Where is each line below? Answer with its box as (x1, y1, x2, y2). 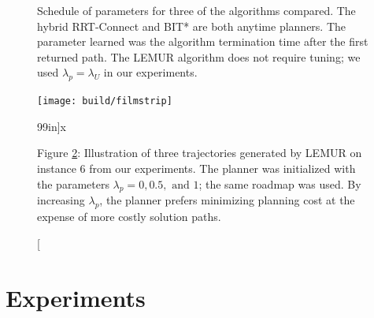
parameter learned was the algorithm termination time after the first (37, 33, 368, 50)
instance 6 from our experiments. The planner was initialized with (37, 160, 356, 177)
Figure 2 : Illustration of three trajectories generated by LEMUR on (37, 144, 362, 161)
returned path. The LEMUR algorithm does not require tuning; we (37, 48, 361, 65)
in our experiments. (103, 64, 198, 80)
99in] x (37, 118, 66, 134)
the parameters (37, 175, 109, 192)
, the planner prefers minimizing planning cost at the (99, 192, 355, 208)
